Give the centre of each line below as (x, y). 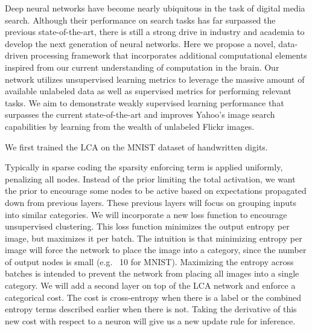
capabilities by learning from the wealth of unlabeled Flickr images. (130, 126)
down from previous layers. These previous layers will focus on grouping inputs (151, 202)
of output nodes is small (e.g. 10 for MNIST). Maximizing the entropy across (149, 261)
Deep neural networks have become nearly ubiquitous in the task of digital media (155, 8)
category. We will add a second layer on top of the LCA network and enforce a (150, 285)
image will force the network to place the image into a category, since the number (156, 250)
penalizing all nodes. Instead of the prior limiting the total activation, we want (150, 178)
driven (17, 55)
